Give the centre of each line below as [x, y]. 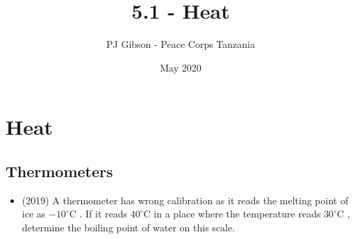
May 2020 [181, 67]
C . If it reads [98, 214]
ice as [34, 214]
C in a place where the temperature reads [232, 214]
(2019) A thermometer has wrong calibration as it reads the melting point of [185, 200]
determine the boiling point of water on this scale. [129, 227]
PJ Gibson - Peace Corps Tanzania [181, 44]
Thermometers [59, 171]
